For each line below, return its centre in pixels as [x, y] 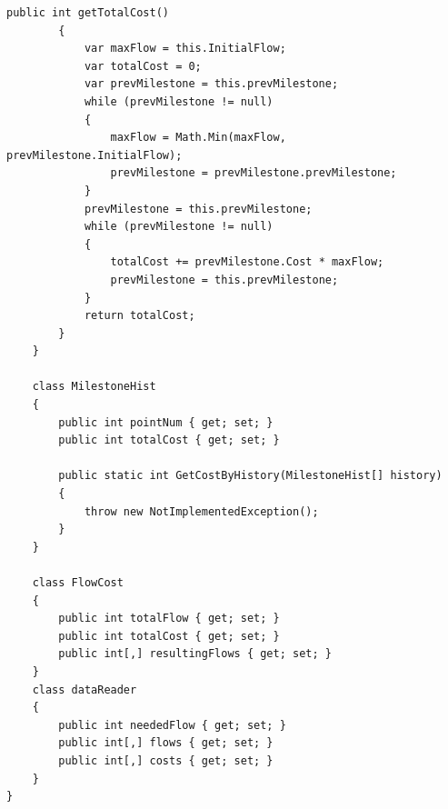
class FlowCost [78, 583]
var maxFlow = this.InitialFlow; [185, 49]
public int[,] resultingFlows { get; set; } [195, 654]
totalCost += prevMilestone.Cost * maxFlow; [247, 262]
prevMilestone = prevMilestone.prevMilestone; [254, 173]
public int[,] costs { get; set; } [166, 760]
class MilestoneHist [94, 387]
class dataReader [85, 689]
